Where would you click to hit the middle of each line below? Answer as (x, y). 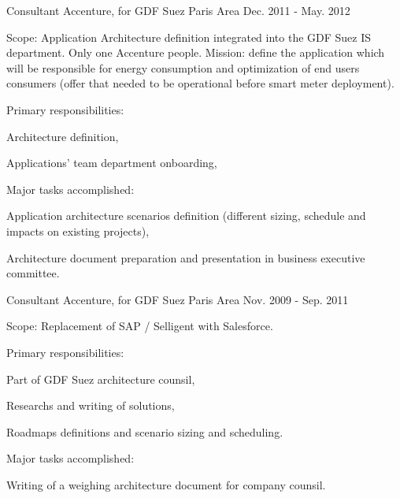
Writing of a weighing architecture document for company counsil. (166, 484)
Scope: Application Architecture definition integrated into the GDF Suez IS (189, 37)
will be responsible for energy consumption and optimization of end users (183, 67)
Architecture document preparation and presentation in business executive (186, 257)
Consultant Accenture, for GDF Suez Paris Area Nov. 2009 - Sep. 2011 (178, 299)
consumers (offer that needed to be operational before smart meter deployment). (200, 83)
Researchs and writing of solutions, (91, 405)
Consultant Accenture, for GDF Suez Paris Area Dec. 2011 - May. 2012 (178, 10)
